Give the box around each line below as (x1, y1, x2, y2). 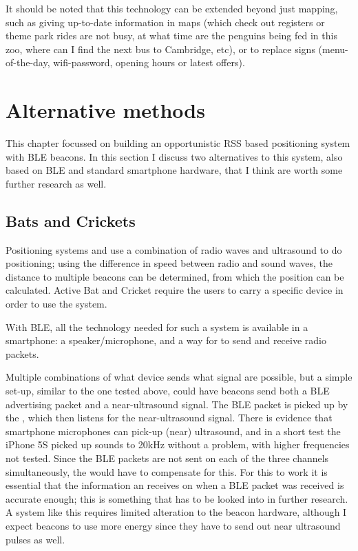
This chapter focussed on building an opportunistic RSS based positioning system (6, 136, 350, 150)
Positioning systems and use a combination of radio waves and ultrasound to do (6, 242, 342, 257)
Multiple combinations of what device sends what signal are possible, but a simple (6, 370, 352, 384)
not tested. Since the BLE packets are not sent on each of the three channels (6, 450, 329, 465)
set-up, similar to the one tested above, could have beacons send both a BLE (6, 383, 330, 398)
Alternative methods (6, 96, 205, 124)
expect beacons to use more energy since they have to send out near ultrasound (6, 518, 341, 532)
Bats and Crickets (6, 210, 136, 231)
